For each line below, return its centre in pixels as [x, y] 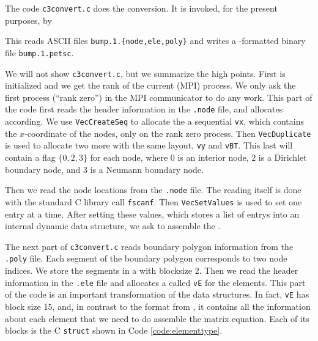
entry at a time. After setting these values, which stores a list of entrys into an [152, 214]
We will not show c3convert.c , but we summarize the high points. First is [145, 73]
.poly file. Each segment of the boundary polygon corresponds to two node [146, 258]
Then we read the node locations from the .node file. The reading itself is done [153, 190]
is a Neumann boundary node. [147, 169]
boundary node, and [43, 169]
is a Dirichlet [283, 157]
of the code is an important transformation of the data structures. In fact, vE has [157, 294]
